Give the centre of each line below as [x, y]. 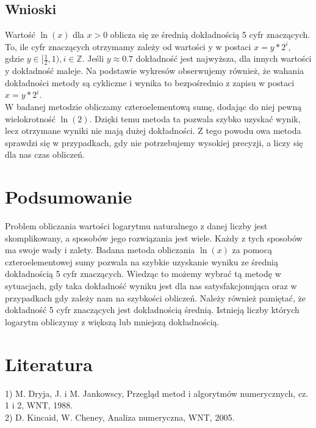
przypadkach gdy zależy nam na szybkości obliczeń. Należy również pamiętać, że [155, 297]
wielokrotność [30, 118]
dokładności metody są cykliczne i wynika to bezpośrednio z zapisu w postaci [150, 82]
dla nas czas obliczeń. [45, 154]
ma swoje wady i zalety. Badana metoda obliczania [100, 250]
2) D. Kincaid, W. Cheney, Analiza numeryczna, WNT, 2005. [120, 417]
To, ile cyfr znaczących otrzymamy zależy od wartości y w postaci [128, 46]
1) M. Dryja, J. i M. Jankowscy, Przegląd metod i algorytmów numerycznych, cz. [157, 393]
